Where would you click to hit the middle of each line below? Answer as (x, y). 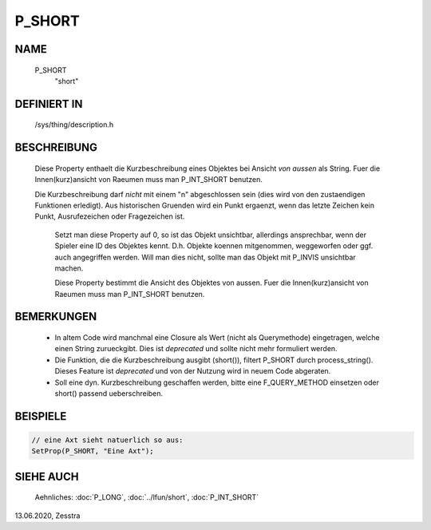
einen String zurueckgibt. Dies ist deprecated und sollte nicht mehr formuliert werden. (196, 349)
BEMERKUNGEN (56, 316)
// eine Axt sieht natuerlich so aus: (107, 440)
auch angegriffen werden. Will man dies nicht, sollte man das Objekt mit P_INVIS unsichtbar (206, 257)
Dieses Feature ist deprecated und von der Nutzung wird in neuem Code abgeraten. (193, 371)
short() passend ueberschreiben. (109, 394)
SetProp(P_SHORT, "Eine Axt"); (93, 451)
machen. (69, 268)
